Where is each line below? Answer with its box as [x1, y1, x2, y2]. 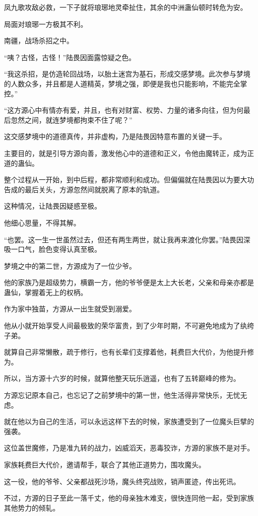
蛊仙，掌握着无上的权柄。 [4, 287, 87, 297]
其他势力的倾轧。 [4, 502, 60, 513]
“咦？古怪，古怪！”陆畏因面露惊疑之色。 [4, 52, 136, 62]
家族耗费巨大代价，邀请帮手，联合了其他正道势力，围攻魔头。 [4, 459, 205, 469]
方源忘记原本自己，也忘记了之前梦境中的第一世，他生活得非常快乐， [4, 390, 226, 400]
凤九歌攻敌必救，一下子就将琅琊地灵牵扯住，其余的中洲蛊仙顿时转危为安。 [4, 2, 247, 12]
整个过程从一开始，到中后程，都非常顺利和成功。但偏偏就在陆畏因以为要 [4, 174, 240, 185]
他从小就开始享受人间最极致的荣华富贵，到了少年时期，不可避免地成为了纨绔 [4, 320, 254, 331]
